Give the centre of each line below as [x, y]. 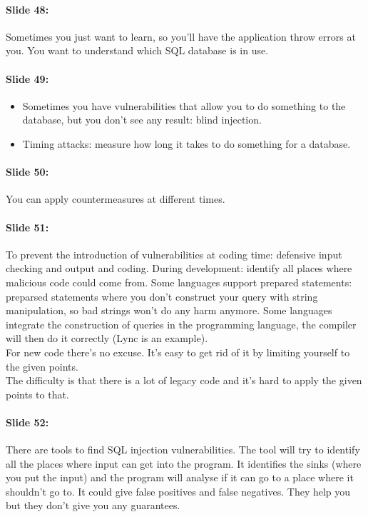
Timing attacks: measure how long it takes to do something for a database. [186, 143]
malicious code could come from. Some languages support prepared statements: [179, 282]
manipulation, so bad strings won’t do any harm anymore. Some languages [169, 310]
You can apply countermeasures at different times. [116, 199]
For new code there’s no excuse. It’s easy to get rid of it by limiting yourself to [178, 352]
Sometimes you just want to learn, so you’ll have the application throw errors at [181, 36]
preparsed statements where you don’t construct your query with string [162, 296]
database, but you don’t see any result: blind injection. [142, 120]
